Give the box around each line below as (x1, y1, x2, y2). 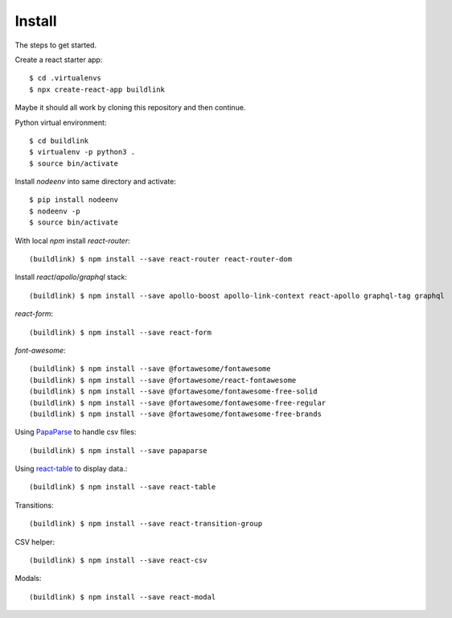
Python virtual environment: (14, 117, 107, 127)
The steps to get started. (14, 40, 97, 50)
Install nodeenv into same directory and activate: (14, 177, 177, 187)
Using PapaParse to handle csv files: (14, 427, 137, 437)
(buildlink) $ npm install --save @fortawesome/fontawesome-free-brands (29, 409, 322, 418)
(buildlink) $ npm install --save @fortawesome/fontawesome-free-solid (29, 387, 318, 396)
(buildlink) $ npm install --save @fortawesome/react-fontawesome (29, 375, 297, 385)
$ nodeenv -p (29, 206, 80, 216)
